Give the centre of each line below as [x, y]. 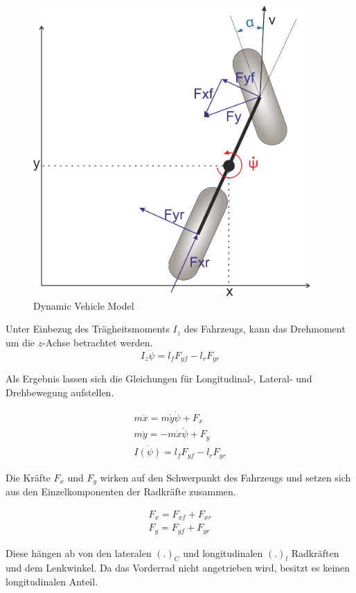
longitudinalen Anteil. [52, 581]
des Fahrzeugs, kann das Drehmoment [265, 329]
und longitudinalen [223, 552]
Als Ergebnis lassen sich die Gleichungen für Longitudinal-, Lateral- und [159, 379]
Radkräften [315, 552]
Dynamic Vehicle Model [84, 305]
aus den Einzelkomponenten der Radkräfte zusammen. [121, 492]
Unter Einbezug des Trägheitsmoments [88, 329]
